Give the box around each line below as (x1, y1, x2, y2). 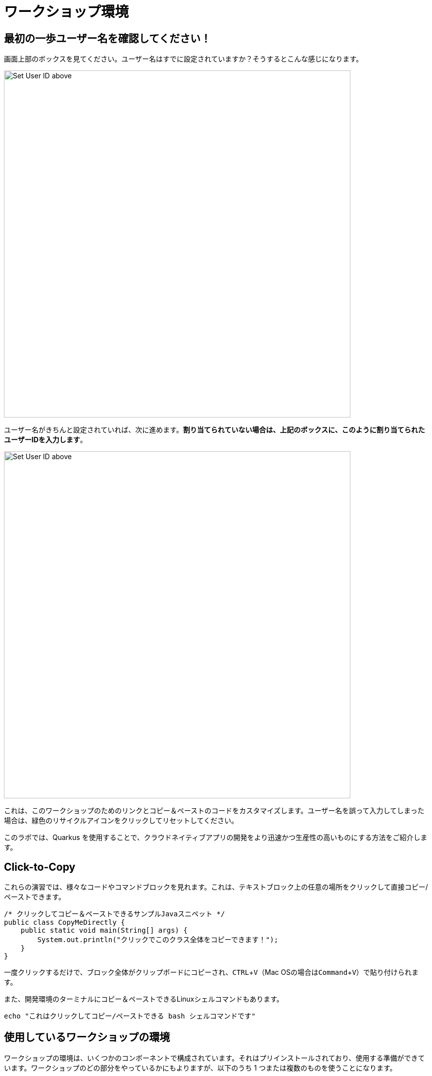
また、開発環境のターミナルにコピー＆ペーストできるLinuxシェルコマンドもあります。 (4, 995, 284, 1004)
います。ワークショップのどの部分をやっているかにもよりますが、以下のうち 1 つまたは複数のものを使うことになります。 (4, 1063, 397, 1072)
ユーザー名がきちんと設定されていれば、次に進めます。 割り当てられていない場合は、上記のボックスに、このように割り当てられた (4, 425, 425, 434)
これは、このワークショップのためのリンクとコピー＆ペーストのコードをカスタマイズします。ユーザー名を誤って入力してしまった (4, 806, 425, 815)
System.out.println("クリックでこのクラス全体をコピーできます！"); (37, 936, 279, 944)
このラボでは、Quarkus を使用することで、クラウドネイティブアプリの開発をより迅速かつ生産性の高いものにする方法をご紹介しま (4, 833, 428, 842)
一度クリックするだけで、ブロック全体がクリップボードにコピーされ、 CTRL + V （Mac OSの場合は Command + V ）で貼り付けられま (4, 968, 419, 977)
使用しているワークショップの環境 (4, 1031, 170, 1044)
